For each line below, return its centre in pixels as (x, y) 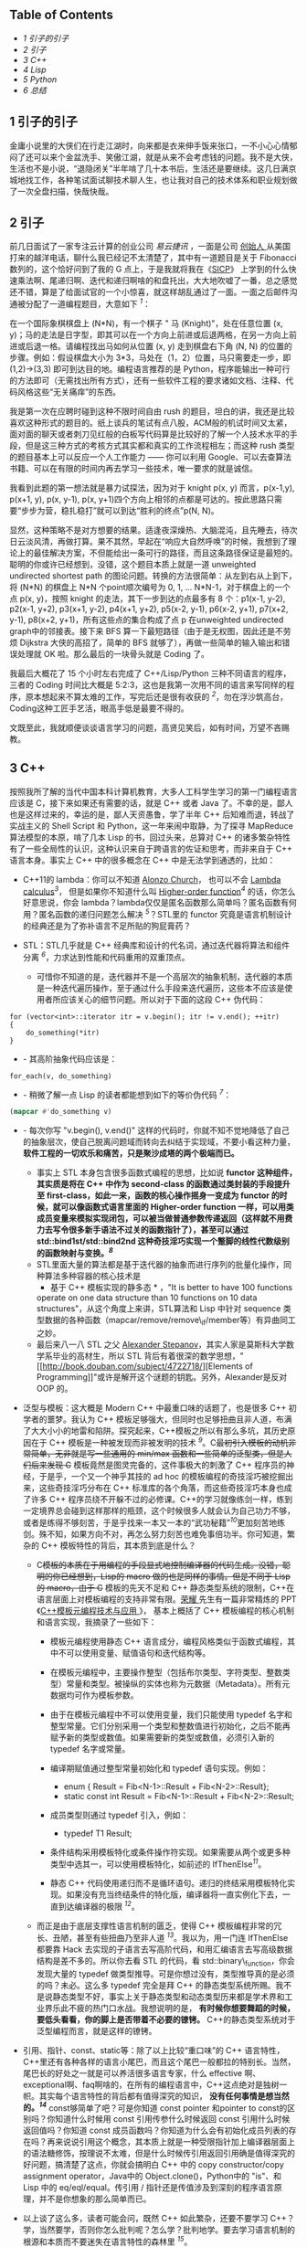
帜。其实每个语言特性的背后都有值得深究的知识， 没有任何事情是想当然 (156, 2095)
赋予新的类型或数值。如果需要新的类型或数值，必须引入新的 (162, 1737)
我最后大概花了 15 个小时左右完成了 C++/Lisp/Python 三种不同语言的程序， (150, 673)
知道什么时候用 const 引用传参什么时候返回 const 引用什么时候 (172, 2119)
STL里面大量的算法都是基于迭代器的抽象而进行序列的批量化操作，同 (164, 1264)
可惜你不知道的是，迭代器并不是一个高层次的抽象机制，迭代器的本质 (164, 976)
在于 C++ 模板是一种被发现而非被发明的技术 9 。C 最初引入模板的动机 (159, 1441)
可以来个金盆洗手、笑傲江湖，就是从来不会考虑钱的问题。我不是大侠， (165, 157)
